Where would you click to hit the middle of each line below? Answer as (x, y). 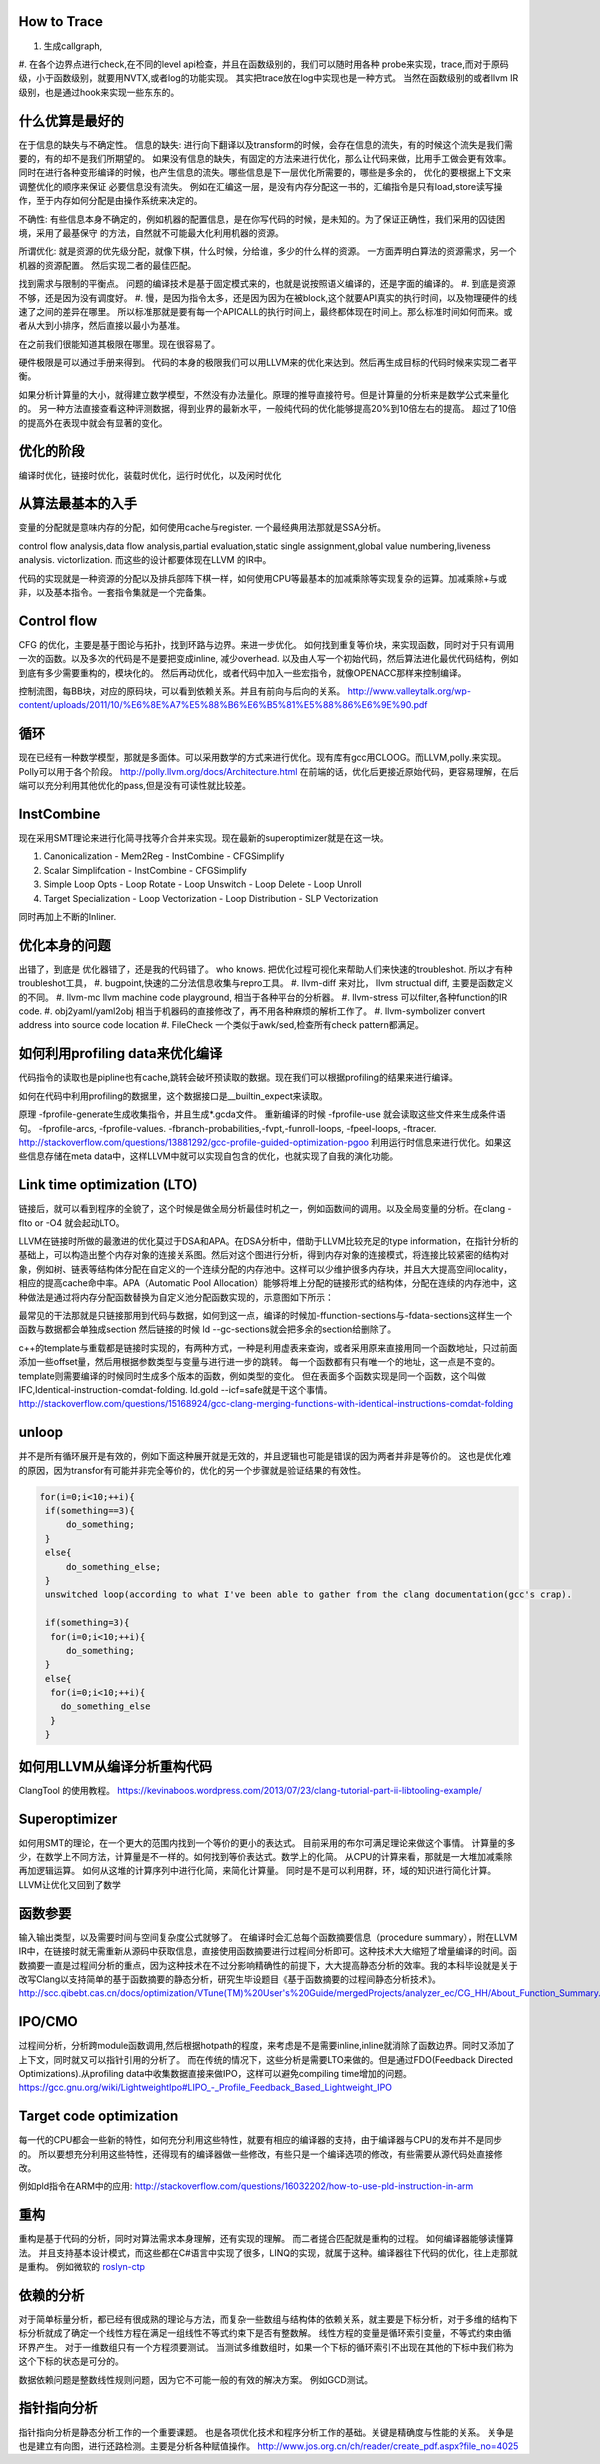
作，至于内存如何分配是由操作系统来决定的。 (110, 201)
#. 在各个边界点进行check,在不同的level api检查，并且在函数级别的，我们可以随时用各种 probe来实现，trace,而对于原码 (263, 64)
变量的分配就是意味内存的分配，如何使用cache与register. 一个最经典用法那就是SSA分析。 (202, 527)
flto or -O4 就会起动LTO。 (71, 1222)
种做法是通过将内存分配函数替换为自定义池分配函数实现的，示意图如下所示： (176, 1297)
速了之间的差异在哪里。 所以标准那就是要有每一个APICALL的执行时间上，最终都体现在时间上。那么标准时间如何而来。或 (265, 311)
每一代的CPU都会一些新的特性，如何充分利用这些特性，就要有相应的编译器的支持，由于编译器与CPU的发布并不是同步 (260, 2140)
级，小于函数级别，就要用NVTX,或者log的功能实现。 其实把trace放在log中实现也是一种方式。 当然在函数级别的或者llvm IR (268, 78)
